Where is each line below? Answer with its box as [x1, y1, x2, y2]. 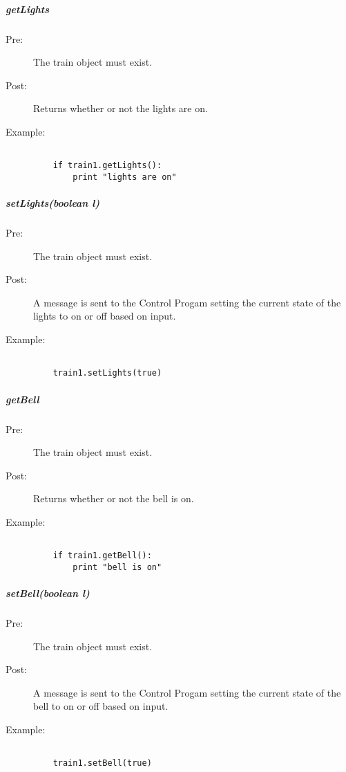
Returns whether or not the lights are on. [33, 101, 208, 116]
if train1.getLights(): [52, 160, 162, 171]
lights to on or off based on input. [33, 309, 176, 323]
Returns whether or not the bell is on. [33, 491, 194, 506]
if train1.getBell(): [52, 551, 152, 561]
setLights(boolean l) [6, 196, 100, 210]
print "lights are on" [73, 172, 177, 182]
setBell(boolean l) [6, 586, 90, 600]
